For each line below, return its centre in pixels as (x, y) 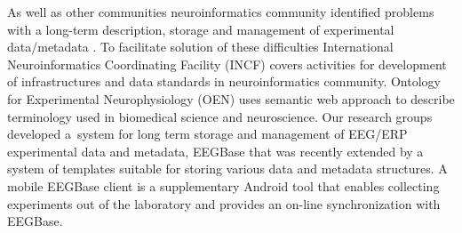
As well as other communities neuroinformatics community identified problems (221, 12)
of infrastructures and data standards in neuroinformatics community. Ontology (224, 81)
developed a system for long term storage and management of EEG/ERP (207, 134)
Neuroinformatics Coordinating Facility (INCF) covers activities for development (227, 64)
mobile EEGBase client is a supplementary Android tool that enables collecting (223, 185)
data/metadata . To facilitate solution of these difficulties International (200, 47)
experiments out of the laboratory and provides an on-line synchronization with (224, 203)
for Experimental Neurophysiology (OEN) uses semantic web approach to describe (231, 98)
